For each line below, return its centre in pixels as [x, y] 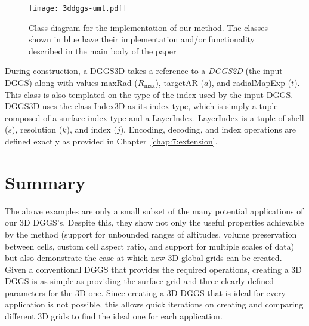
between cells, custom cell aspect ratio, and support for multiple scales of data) [150, 246]
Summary [45, 182]
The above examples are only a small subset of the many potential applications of [154, 210]
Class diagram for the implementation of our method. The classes [149, 27]
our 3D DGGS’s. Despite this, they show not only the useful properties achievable [154, 222]
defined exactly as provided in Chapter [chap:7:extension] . [111, 141]
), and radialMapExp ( [250, 83]
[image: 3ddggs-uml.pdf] [78, 8]
